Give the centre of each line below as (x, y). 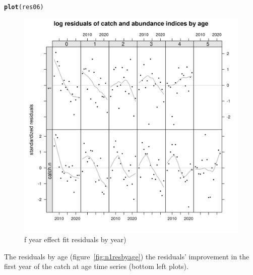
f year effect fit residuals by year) (75, 239)
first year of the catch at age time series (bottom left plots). (96, 266)
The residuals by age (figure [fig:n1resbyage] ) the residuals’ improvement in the (127, 256)
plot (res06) (24, 7)
